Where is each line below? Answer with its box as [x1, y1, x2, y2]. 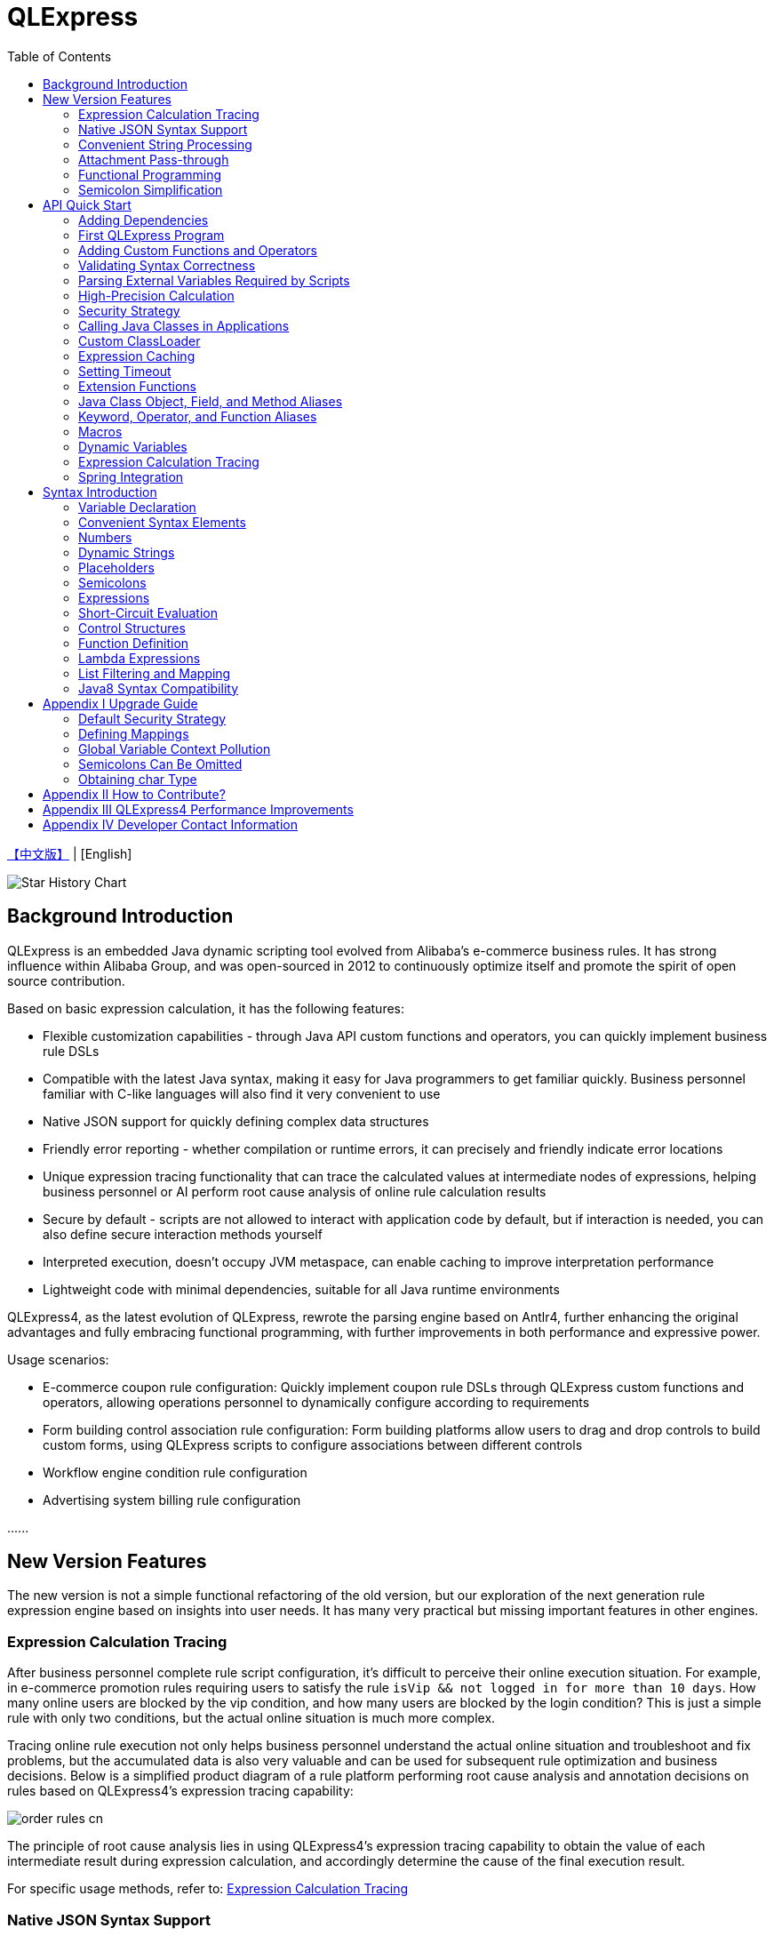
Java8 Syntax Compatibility [78, 680, 239, 696]
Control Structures [78, 620, 186, 636]
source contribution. [7, 972, 125, 988]
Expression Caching [78, 348, 195, 364]
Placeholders [78, 559, 155, 575]
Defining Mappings [78, 725, 189, 741]
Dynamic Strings [78, 544, 175, 560]
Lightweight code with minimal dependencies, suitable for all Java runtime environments [43, 1281, 560, 1297]
